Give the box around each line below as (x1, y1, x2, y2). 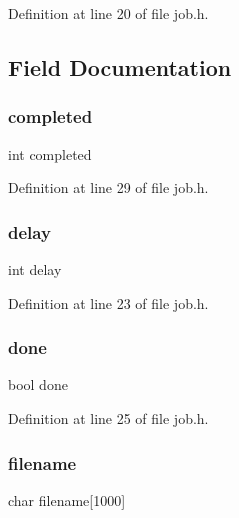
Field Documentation (8, 51, 232, 82)
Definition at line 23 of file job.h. (8, 292, 209, 313)
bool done (8, 374, 68, 395)
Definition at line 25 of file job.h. (8, 408, 209, 428)
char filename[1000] (8, 489, 126, 510)
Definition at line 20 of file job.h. (8, 3, 209, 23)
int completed (8, 143, 92, 164)
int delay (8, 259, 62, 279)
